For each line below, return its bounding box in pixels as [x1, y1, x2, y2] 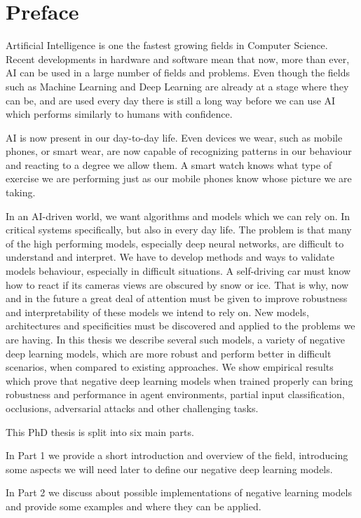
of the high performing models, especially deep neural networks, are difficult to [6, 236, 344, 250]
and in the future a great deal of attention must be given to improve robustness [6, 291, 348, 306]
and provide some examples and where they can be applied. [6, 498, 261, 513]
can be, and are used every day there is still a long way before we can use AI [6, 93, 336, 107]
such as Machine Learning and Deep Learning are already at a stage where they [6, 79, 349, 93]
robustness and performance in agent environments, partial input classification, [6, 387, 345, 402]
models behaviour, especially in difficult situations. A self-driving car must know [6, 264, 351, 278]
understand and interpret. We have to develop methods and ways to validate [6, 250, 334, 264]
